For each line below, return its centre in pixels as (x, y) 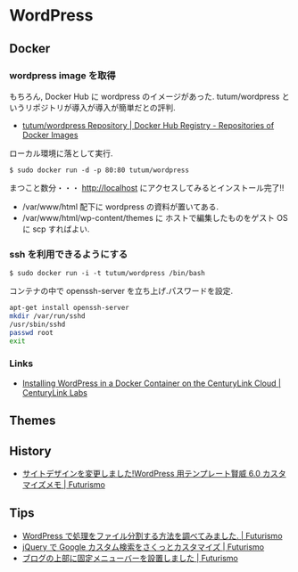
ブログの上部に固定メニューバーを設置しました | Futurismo (130, 558)
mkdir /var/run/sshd (48, 316)
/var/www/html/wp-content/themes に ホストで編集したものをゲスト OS (155, 217)
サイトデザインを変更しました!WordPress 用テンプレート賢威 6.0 (141, 474)
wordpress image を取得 (62, 75)
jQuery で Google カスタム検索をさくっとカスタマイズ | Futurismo (143, 547)
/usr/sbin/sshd (37, 324)
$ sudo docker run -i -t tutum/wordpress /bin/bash (107, 274)
